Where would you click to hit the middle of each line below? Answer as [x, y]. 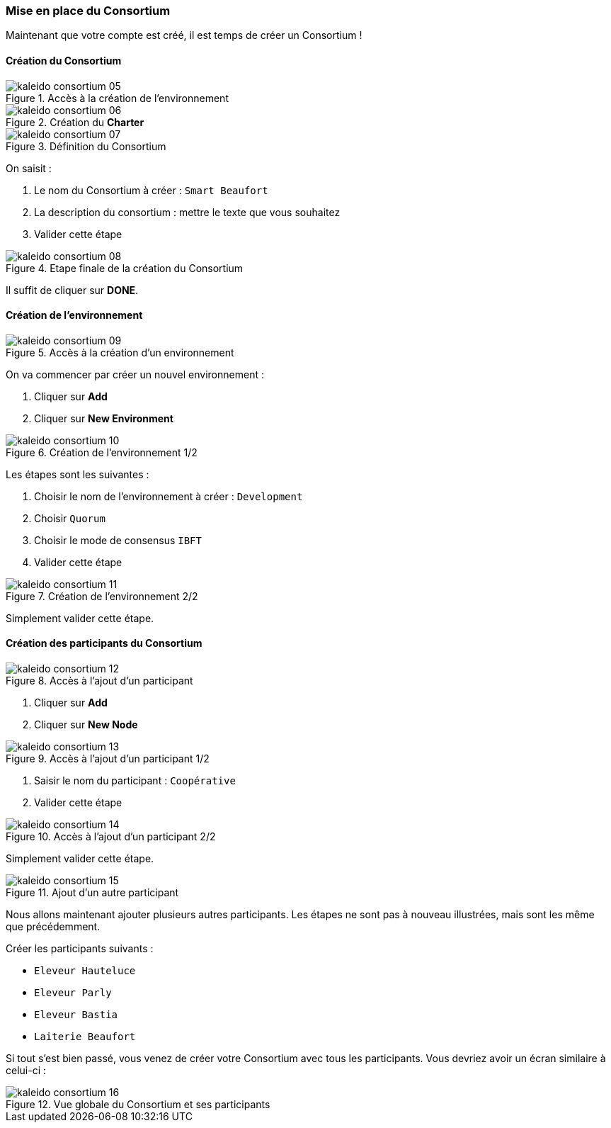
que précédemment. [53, 927]
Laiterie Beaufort [85, 1037]
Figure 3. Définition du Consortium [86, 146]
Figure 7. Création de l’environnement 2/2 [102, 596]
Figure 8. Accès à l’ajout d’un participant [99, 681]
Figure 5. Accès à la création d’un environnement [120, 352]
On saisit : [29, 168]
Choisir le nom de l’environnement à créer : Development [169, 496]
